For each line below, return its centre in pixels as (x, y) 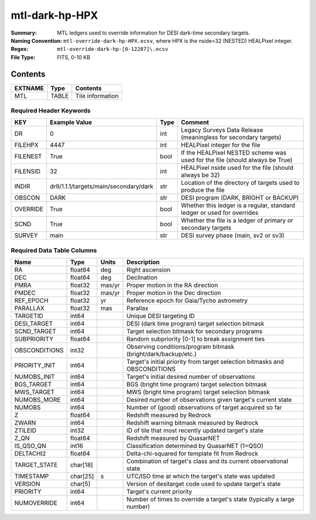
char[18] (82, 465)
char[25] (82, 476)
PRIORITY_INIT (35, 365)
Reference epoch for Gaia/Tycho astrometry (187, 300)
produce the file (203, 190)
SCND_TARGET (35, 331)
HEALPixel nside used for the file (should (237, 168)
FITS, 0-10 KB (74, 57)
